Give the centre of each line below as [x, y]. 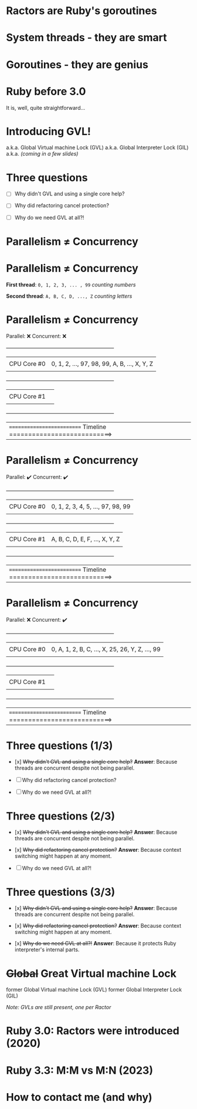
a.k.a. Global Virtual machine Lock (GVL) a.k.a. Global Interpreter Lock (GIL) [97, 147]
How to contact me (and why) [79, 1097]
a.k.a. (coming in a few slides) [42, 154]
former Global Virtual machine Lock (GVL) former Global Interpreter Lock [94, 990]
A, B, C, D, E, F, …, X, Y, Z [86, 539]
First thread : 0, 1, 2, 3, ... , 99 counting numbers [71, 284]
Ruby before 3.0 [46, 91]
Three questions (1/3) [60, 745]
